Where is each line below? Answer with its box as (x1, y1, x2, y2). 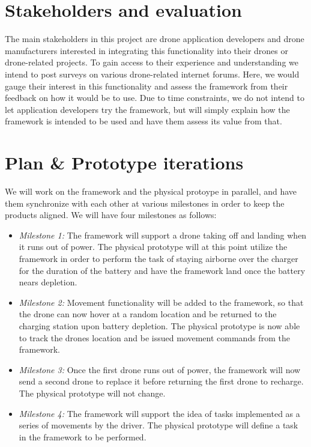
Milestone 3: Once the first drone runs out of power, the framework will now (19, 363, 301, 376)
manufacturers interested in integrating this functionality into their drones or (5, 44, 288, 56)
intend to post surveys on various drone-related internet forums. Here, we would (5, 67, 300, 80)
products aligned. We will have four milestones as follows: (5, 208, 217, 221)
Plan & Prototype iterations (5, 150, 244, 175)
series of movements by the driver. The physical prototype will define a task (19, 419, 298, 431)
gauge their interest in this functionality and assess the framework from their (5, 79, 288, 92)
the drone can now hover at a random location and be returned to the (19, 308, 277, 320)
